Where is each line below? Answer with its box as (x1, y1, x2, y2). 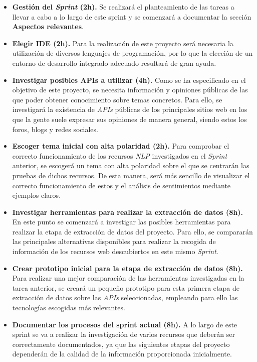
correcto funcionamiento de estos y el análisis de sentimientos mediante (12, 180, 231, 190)
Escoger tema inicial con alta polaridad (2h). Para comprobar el (12, 141, 229, 151)
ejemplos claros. (12, 190, 61, 200)
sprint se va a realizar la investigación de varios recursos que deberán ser (12, 329, 235, 339)
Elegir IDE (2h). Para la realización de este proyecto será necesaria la (12, 38, 233, 48)
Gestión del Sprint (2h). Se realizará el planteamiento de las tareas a (12, 2, 234, 12)
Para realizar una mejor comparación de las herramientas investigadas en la (12, 273, 244, 283)
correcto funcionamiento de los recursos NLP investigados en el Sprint (12, 150, 227, 161)
